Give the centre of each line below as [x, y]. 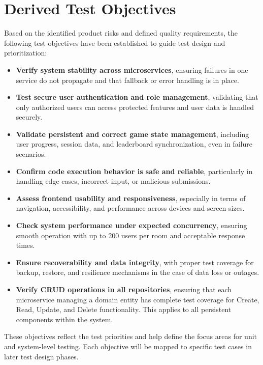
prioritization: [26, 53]
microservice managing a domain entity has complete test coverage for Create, [138, 299]
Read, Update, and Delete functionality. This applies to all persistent [124, 309]
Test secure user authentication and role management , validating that [137, 97]
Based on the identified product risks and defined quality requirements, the [121, 33]
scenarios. [31, 154]
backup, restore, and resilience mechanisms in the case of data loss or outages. [138, 272]
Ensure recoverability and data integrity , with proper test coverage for [135, 262]
